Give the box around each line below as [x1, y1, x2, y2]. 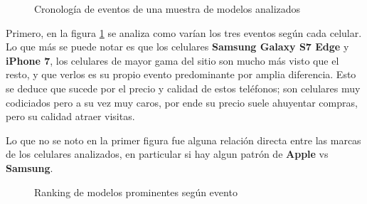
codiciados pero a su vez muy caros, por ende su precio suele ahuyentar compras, [6, 95, 358, 109]
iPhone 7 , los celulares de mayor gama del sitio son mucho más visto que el [6, 53, 339, 68]
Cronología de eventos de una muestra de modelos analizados [34, 1, 301, 16]
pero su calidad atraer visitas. [6, 109, 135, 124]
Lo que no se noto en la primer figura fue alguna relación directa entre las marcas [6, 132, 361, 147]
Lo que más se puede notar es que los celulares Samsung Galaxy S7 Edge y [6, 39, 349, 54]
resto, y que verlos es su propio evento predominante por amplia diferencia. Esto [6, 67, 356, 82]
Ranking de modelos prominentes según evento [34, 184, 238, 199]
